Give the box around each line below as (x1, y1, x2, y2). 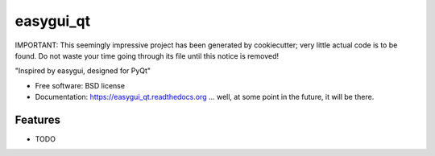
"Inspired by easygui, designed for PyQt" (14, 66, 151, 76)
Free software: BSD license (35, 80, 125, 90)
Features (14, 113, 60, 126)
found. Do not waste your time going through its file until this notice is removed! (14, 51, 280, 60)
